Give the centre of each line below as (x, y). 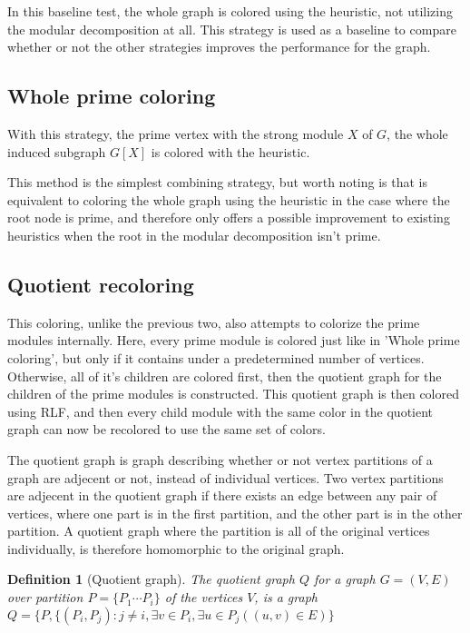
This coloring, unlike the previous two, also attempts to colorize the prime (214, 322)
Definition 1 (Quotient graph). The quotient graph (151, 579)
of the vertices (204, 597)
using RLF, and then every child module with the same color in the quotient (220, 411)
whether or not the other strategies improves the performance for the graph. (219, 47)
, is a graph (286, 597)
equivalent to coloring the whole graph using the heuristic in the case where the (229, 199)
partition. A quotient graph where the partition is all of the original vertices (219, 531)
